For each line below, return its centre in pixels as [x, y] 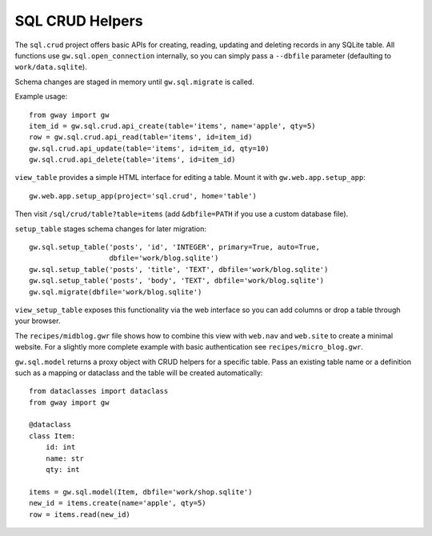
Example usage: [41, 97]
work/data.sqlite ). [51, 67]
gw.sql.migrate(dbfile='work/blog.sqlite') [116, 292]
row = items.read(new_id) [80, 514]
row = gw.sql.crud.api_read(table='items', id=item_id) [141, 137]
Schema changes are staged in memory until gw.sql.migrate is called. [135, 82]
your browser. [38, 321]
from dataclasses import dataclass [99, 391]
